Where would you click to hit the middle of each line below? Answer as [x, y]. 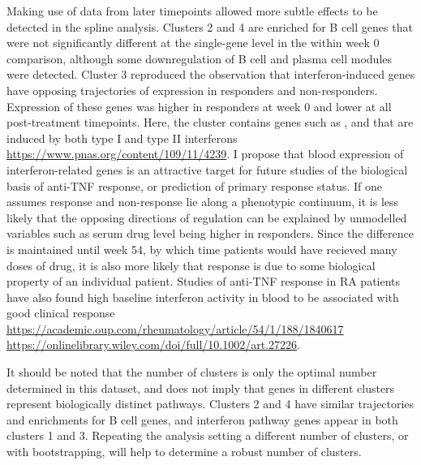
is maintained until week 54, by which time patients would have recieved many [202, 249]
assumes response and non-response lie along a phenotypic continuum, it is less [203, 202]
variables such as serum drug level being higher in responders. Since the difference [210, 233]
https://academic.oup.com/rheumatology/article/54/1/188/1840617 [175, 328]
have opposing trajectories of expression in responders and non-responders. [192, 90]
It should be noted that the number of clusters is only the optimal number [192, 372]
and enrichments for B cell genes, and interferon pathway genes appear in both [202, 419]
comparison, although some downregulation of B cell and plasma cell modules [200, 58]
